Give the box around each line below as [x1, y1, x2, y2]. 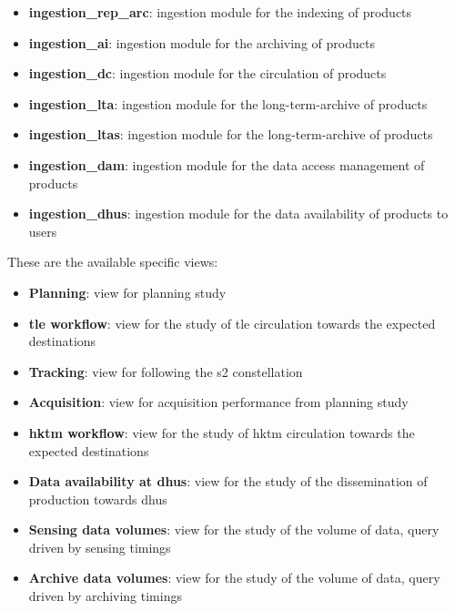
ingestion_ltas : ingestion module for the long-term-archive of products [28, 125, 433, 144]
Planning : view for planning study [28, 282, 227, 301]
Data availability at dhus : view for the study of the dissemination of [28, 472, 428, 491]
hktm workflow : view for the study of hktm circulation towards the [28, 423, 415, 442]
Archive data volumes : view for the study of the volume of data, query [28, 568, 440, 587]
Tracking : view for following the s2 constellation [28, 362, 303, 381]
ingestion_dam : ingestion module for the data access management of [28, 155, 425, 174]
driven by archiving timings [28, 586, 182, 606]
